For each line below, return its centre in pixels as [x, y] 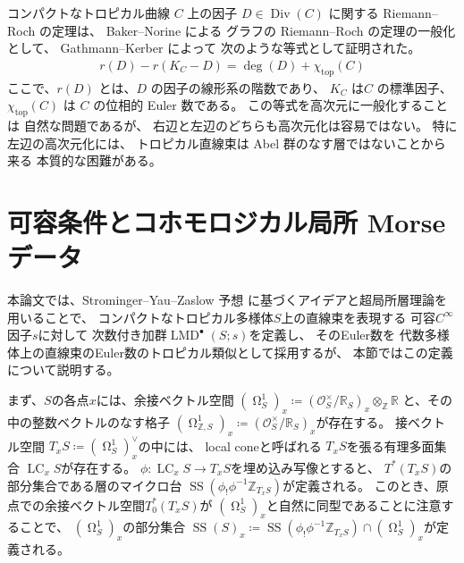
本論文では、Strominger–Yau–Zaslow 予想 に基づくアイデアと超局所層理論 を [227, 300]
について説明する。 [63, 370]
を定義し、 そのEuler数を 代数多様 [349, 335]
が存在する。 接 [362, 421]
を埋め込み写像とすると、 [306, 467]
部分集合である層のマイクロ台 [95, 485]
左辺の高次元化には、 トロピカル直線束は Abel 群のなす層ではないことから [227, 143]
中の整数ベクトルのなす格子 [89, 421]
